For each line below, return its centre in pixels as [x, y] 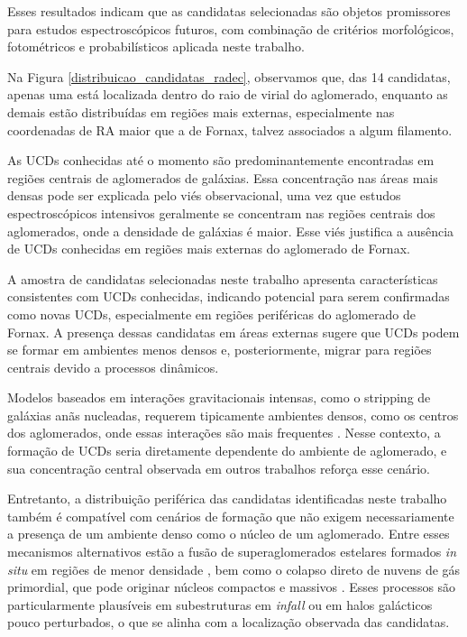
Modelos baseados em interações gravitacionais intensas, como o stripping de [219, 397]
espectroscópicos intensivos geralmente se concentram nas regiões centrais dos [221, 212]
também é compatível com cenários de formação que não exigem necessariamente [231, 516]
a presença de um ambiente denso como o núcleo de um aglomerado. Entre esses [229, 534]
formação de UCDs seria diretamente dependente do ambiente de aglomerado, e [227, 451]
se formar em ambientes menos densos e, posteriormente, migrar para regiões [220, 350]
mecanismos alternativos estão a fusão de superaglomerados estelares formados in [232, 552]
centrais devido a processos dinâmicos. [113, 367]
